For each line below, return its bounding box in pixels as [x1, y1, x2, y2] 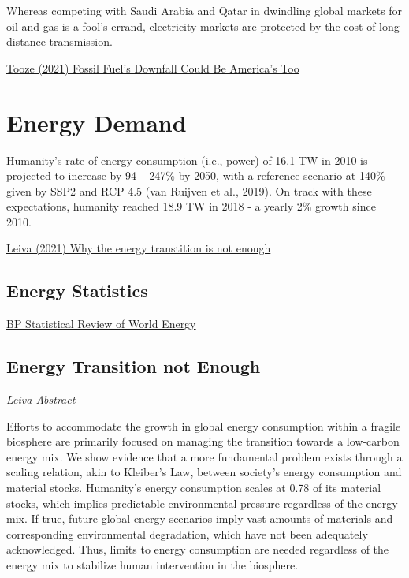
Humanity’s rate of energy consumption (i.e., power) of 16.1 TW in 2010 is [6, 151, 368, 168]
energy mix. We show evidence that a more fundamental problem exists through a [6, 448, 403, 464]
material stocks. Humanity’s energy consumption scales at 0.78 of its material [6, 479, 381, 496]
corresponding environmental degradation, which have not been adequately [6, 525, 368, 542]
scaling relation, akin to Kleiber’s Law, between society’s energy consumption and [6, 464, 402, 480]
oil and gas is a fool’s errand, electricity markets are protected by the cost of [6, 17, 376, 34]
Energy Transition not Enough [6, 354, 261, 378]
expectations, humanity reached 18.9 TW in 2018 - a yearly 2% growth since [6, 198, 376, 214]
